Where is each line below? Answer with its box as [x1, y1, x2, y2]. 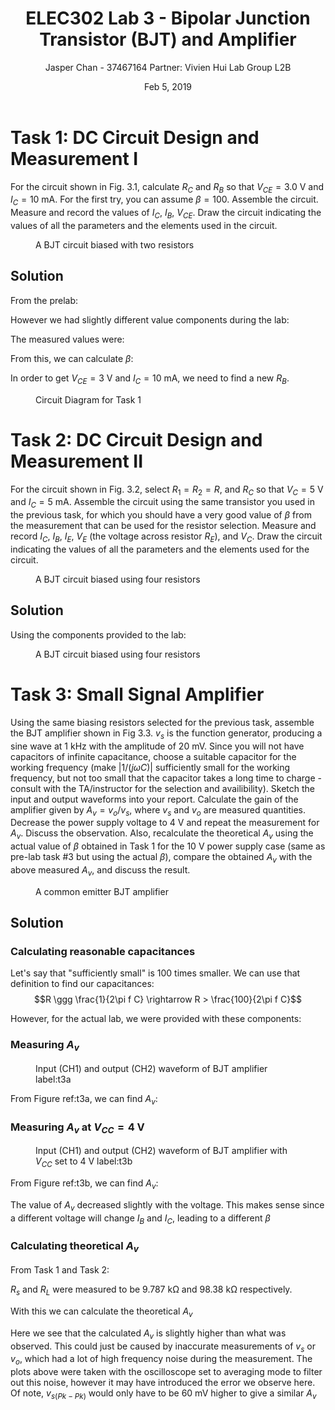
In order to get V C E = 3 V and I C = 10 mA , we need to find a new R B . [10, 372, 290, 386]
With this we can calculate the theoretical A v [10, 1305, 193, 1319]
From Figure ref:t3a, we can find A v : [10, 1093, 158, 1107]
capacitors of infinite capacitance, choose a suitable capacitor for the [10, 750, 297, 762]
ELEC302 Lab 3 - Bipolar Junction [25, 7, 311, 30]
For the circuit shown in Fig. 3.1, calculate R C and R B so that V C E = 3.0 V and [10, 180, 325, 195]
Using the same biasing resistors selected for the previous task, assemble [10, 716, 315, 728]
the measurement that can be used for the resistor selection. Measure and [10, 520, 317, 532]
